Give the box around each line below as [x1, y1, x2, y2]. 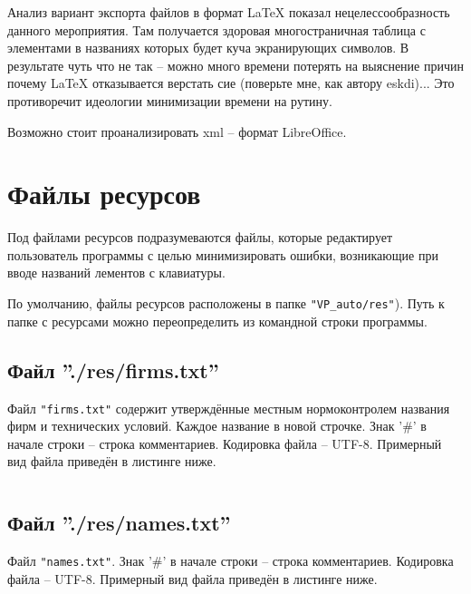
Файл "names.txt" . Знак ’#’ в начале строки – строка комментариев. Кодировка [7, 551, 454, 570]
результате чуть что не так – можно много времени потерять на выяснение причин [7, 55, 464, 74]
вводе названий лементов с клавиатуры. [7, 263, 226, 282]
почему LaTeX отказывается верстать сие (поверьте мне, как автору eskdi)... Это [7, 73, 455, 93]
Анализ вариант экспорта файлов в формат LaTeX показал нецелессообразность [7, 3, 450, 21]
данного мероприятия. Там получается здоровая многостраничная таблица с [7, 20, 426, 39]
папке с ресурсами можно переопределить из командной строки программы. [7, 311, 428, 330]
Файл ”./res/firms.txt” [7, 355, 219, 384]
